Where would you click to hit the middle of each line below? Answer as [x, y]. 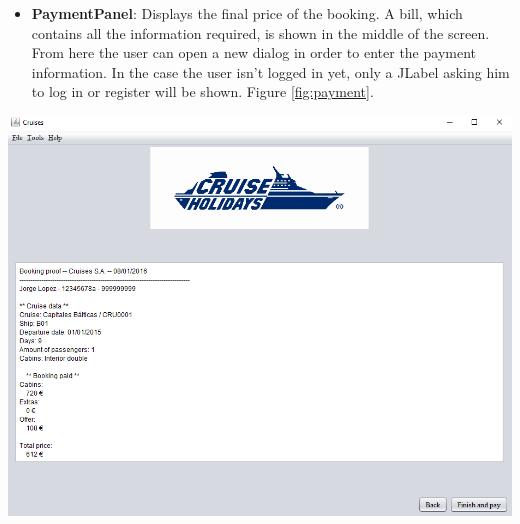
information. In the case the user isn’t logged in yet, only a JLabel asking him [270, 71]
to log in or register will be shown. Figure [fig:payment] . [202, 91]
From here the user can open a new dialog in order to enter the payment [254, 52]
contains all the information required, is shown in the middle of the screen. [260, 32]
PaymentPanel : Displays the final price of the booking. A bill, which [247, 13]
